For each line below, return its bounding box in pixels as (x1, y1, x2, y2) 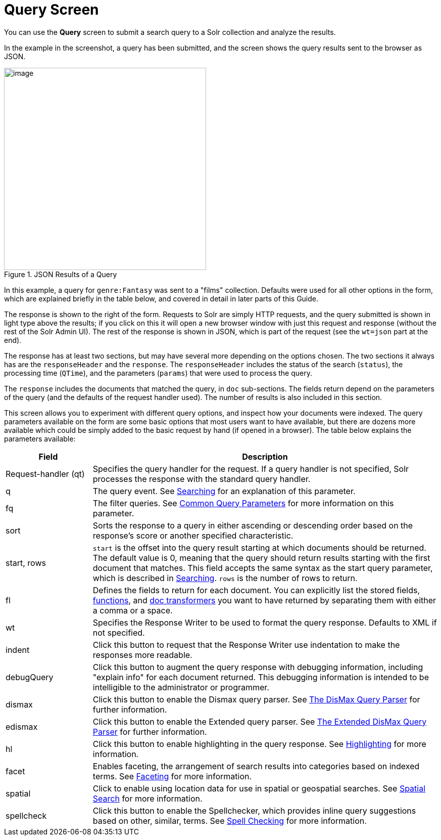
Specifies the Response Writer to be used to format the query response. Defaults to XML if (92, 617, 437, 628)
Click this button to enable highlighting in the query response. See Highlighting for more (92, 738, 426, 749)
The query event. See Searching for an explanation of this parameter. (92, 485, 356, 496)
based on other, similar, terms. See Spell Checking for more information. (92, 815, 367, 826)
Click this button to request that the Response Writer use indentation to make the (92, 639, 400, 650)
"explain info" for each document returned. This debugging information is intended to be (92, 672, 429, 682)
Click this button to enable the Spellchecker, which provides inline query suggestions (92, 805, 416, 816)
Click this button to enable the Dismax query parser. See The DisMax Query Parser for (92, 694, 420, 704)
